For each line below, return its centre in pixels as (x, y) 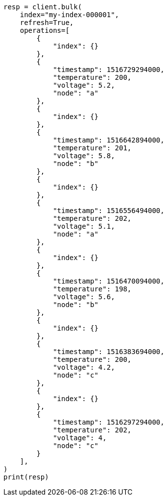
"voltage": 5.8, (84, 156)
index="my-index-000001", (70, 15)
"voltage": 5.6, (84, 297)
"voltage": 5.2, (84, 85)
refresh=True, (47, 23)
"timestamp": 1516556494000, (109, 211)
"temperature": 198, (92, 289)
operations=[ (45, 30)
